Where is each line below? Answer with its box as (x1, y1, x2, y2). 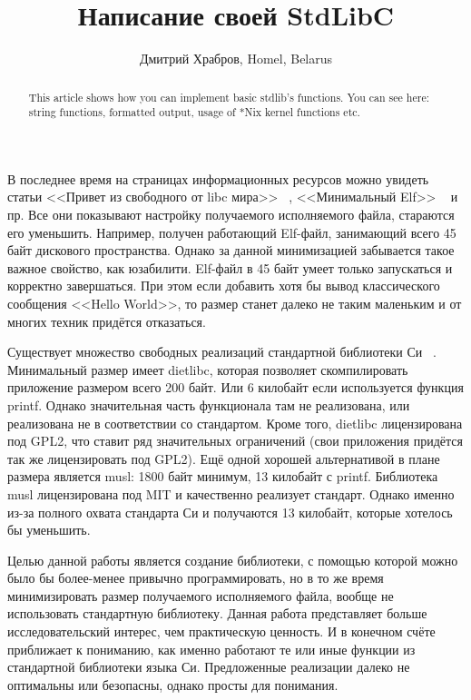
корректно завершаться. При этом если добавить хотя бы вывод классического (7, 276, 440, 295)
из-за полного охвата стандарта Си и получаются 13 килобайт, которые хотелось (7, 502, 453, 521)
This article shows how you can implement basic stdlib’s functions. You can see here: (28, 89, 429, 104)
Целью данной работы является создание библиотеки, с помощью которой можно (7, 550, 458, 569)
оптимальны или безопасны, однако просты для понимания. (7, 675, 339, 694)
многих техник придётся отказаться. (7, 311, 206, 330)
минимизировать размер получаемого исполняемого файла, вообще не (7, 586, 394, 605)
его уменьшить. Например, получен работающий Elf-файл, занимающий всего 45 (7, 222, 456, 242)
